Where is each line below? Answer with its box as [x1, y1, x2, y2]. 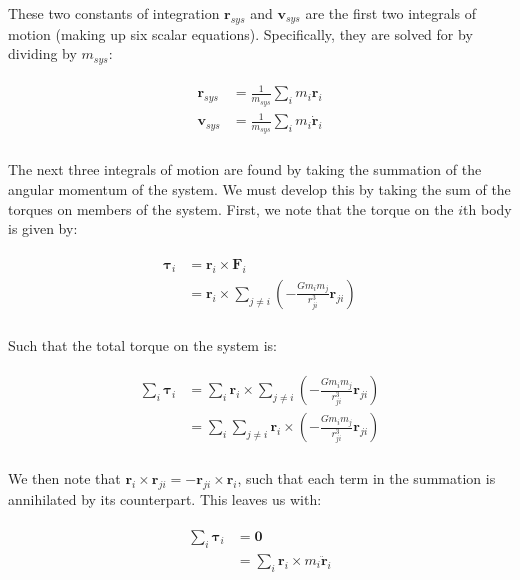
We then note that [8, 468, 121, 489]
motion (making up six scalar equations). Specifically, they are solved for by [8, 23, 473, 44]
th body [463, 198, 512, 219]
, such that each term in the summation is [237, 468, 496, 489]
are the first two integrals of [305, 3, 477, 23]
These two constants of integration [8, 3, 220, 23]
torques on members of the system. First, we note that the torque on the [8, 198, 454, 219]
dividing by [8, 43, 77, 64]
